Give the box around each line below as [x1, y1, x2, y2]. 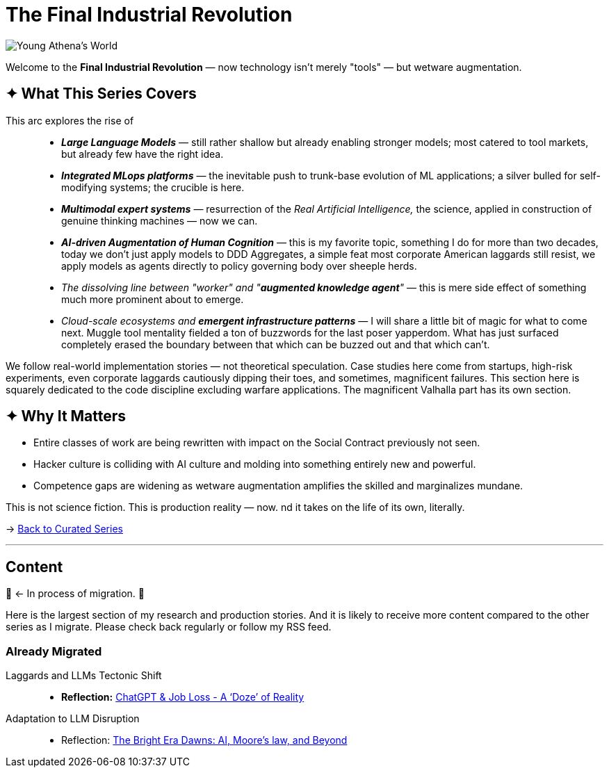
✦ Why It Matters [6, 407, 127, 425]
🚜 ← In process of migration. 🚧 [6, 587, 145, 600]
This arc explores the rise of [6, 114, 134, 127]
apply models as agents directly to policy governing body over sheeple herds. [61, 259, 417, 272]
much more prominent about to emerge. [61, 293, 244, 305]
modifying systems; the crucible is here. [61, 181, 245, 193]
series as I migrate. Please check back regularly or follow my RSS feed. [6, 621, 332, 633]
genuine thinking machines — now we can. [61, 214, 258, 227]
